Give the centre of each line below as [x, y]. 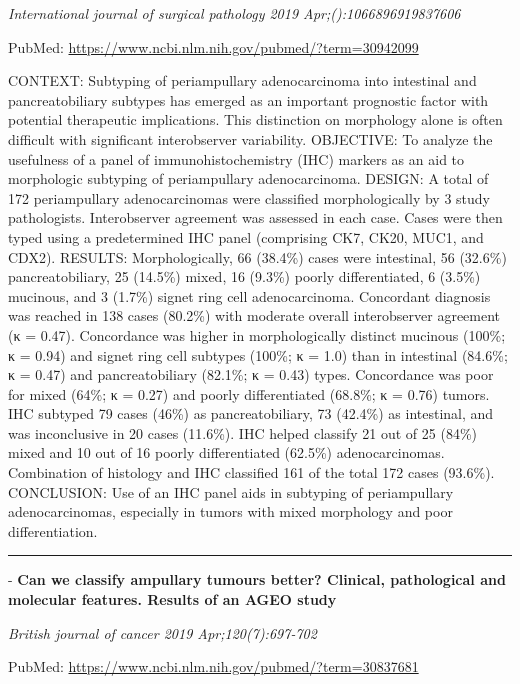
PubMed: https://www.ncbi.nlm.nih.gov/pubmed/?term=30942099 [213, 46]
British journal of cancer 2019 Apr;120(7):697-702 [162, 632]
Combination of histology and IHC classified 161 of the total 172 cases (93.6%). [251, 472]
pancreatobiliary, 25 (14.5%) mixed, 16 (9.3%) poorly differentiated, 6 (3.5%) [244, 276]
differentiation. [53, 530]
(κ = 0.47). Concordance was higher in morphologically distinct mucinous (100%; [257, 334]
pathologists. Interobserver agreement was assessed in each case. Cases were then [255, 217]
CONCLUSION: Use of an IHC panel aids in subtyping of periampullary [231, 491]
